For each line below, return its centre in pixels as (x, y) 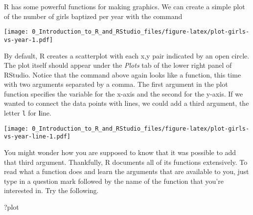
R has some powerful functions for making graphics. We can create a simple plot (125, 6)
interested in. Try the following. (51, 190)
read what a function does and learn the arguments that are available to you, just (126, 171)
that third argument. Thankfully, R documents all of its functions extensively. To (126, 162)
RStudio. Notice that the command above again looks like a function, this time (123, 74)
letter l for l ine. (28, 113)
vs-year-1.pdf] (29, 40)
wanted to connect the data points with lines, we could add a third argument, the (126, 103)
